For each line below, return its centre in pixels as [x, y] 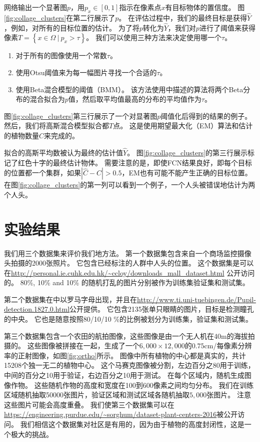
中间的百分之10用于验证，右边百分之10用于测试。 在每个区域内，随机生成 [124, 375]
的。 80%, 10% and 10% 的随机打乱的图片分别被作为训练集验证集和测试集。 [127, 282]
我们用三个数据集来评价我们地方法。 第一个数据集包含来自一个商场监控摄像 [128, 253]
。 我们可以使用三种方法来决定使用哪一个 [154, 37]
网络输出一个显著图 [35, 7]
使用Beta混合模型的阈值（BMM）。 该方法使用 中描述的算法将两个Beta [129, 89]
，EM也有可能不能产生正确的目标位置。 [187, 173]
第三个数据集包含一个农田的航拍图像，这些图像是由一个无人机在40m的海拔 [126, 336]
